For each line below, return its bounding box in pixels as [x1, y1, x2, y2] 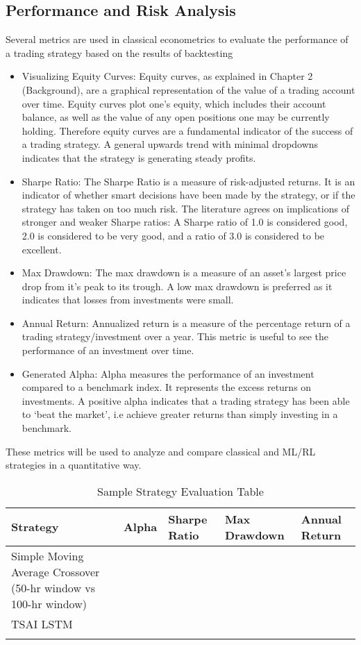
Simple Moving [11, 547, 84, 564]
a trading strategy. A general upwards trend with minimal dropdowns [22, 137, 319, 151]
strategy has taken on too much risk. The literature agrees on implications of [22, 201, 349, 215]
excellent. [22, 242, 62, 256]
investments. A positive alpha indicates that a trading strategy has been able [22, 393, 350, 408]
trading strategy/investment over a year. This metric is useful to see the [22, 329, 329, 344]
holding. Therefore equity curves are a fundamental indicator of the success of [22, 123, 353, 137]
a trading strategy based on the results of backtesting [6, 45, 233, 60]
